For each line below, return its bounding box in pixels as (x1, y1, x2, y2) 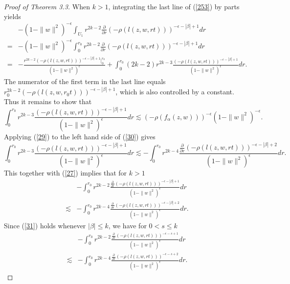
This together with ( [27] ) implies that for (4, 168, 127, 178)
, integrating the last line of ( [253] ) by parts (108, 1, 240, 11)
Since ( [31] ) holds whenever (4, 220, 86, 230)
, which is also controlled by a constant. (115, 87, 234, 97)
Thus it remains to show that (4, 96, 92, 106)
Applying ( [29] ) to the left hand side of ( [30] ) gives (4, 131, 156, 142)
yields (4, 11, 21, 21)
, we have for (108, 220, 147, 230)
